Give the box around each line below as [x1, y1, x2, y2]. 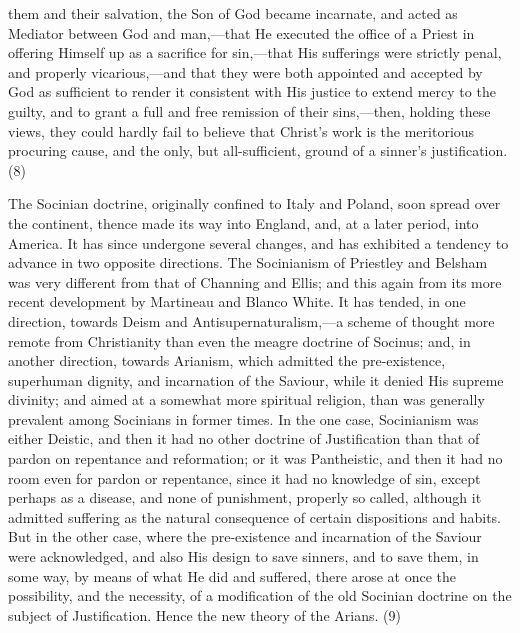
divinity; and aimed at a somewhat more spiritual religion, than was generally [8, 389, 485, 410]
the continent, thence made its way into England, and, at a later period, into [8, 212, 479, 233]
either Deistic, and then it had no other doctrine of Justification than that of [8, 428, 480, 449]
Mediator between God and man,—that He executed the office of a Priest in [8, 22, 475, 43]
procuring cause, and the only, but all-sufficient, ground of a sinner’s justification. [8, 140, 508, 161]
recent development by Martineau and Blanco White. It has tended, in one [8, 291, 466, 312]
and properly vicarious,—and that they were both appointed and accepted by [8, 61, 483, 82]
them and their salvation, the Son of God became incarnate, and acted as [8, 3, 458, 23]
